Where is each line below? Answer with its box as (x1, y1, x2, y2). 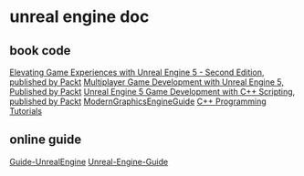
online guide (9, 132, 82, 148)
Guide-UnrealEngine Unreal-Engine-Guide (9, 156, 169, 167)
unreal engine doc (9, 6, 150, 27)
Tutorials (9, 106, 43, 116)
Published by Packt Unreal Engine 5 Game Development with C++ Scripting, (9, 87, 296, 97)
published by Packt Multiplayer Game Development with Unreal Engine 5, (9, 77, 285, 88)
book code (9, 43, 71, 58)
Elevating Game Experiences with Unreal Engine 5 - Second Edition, (9, 67, 265, 78)
